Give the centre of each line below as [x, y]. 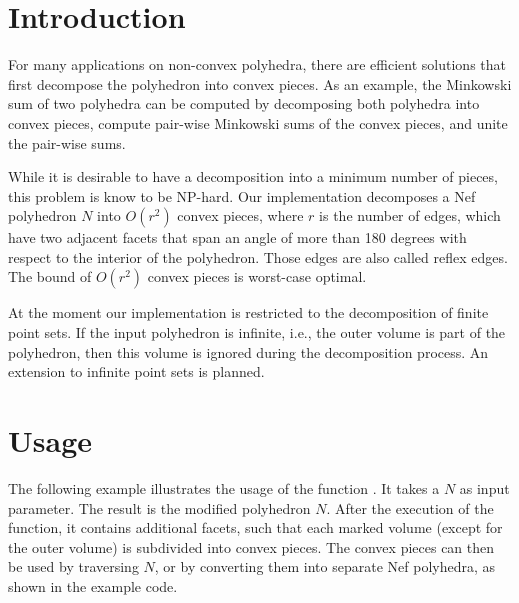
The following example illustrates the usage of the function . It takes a [224, 487]
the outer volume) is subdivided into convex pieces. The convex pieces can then [251, 546]
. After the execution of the [410, 507]
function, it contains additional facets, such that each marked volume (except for [255, 527]
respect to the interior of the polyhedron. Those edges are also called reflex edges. [258, 256]
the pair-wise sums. [67, 142]
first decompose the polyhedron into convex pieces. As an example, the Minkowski [260, 83]
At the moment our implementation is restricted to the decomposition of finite [248, 312]
